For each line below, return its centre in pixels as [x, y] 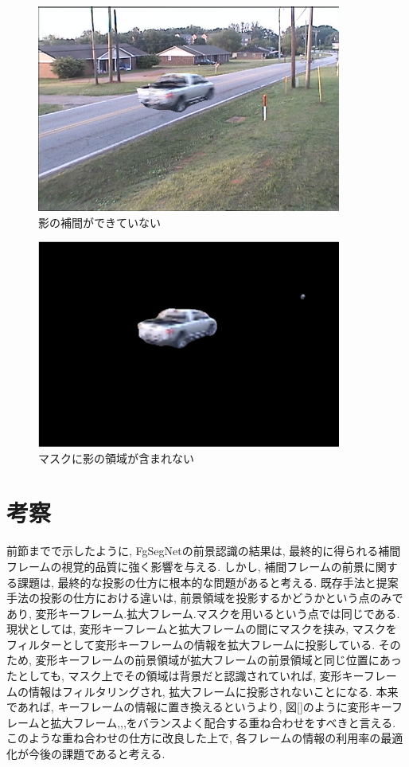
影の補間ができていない [99, 222]
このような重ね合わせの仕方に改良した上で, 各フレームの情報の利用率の [194, 738]
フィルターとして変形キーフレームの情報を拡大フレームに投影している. [191, 644]
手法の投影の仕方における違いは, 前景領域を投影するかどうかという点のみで [205, 598]
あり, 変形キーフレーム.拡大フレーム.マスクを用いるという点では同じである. [203, 613]
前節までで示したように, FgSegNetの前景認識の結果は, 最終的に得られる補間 [204, 551]
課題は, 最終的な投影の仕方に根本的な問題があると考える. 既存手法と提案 [208, 582]
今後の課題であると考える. [97, 754]
